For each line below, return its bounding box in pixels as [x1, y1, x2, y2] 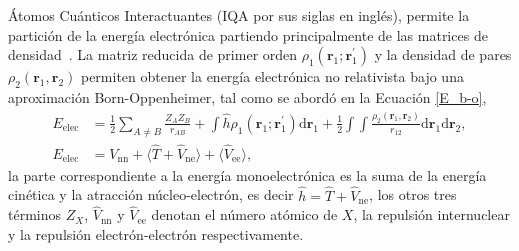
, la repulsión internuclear [353, 204, 510, 225]
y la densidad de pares [374, 44, 512, 65]
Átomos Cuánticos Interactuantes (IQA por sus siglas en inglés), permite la [8, 5, 470, 25]
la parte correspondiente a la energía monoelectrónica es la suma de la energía [8, 164, 487, 185]
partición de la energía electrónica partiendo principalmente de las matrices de [8, 24, 488, 45]
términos [8, 204, 62, 225]
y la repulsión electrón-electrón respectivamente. [8, 224, 304, 245]
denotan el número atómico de [151, 204, 338, 225]
